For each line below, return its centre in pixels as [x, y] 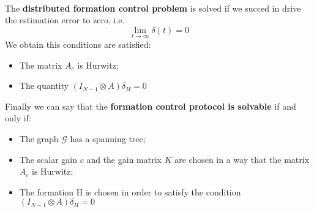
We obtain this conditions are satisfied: [78, 44]
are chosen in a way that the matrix [242, 159]
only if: [18, 118]
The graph [39, 138]
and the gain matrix [124, 159]
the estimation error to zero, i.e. [65, 20]
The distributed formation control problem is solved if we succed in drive [153, 8]
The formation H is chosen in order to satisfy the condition [130, 191]
